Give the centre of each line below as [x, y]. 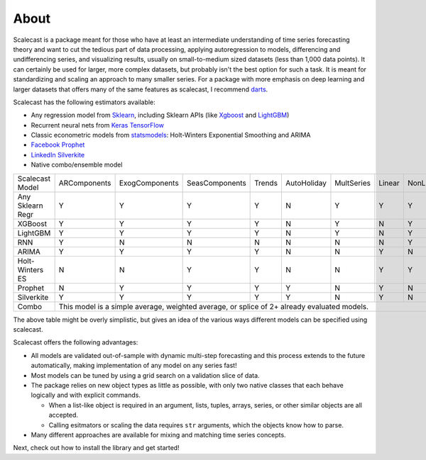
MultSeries [353, 183]
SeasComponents [217, 183]
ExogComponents [149, 183]
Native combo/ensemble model [77, 165]
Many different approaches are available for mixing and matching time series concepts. [159, 434]
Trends [266, 183]
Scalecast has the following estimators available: [84, 102]
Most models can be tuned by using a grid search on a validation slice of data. [145, 375]
